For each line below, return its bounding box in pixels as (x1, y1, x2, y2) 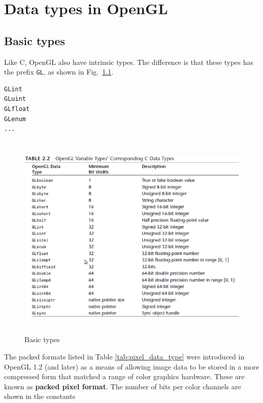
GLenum (4, 115, 26, 123)
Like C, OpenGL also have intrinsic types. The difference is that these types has (4, 56, 254, 67)
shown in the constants (4, 391, 76, 401)
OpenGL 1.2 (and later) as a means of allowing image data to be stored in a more (4, 361, 259, 372)
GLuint (4, 95, 26, 103)
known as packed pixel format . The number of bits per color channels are (4, 381, 241, 391)
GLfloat (4, 105, 30, 113)
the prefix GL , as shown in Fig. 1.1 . (4, 66, 114, 77)
